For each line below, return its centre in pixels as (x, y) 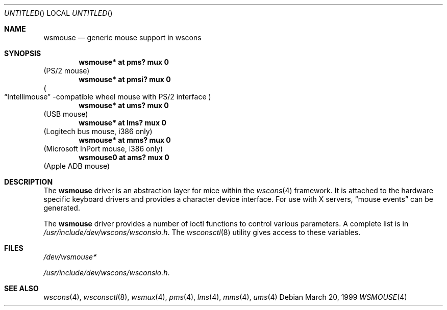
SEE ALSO (21, 288)
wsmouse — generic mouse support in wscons (122, 37)
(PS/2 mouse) (67, 71)
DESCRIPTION (29, 182)
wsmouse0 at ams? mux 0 (124, 157)
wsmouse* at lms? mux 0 (122, 123)
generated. (62, 208)
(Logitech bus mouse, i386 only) (98, 131)
